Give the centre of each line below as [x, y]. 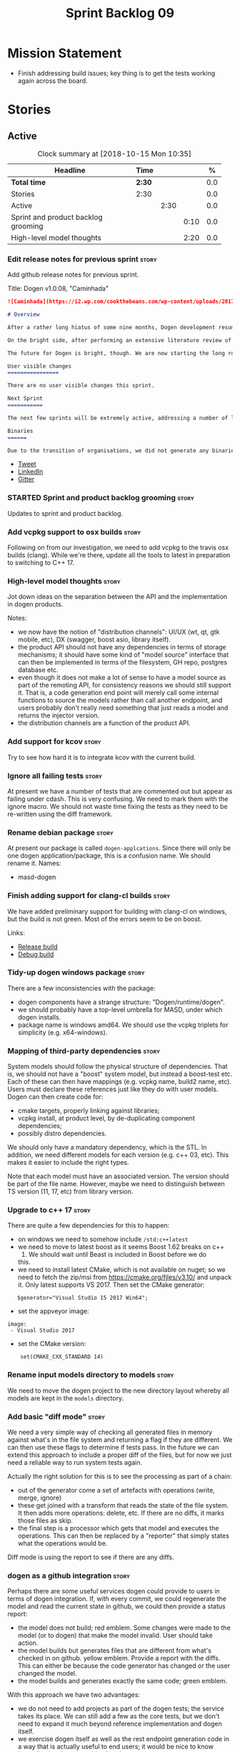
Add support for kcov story [54, 742]
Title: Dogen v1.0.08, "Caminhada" [58, 289]
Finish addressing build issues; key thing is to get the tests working [116, 73]
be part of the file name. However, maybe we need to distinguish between [116, 1184]
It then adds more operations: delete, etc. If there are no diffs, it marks [121, 1513]
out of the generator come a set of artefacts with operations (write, [116, 1490]
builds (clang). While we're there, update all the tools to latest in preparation [119, 555]
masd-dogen [37, 877]
